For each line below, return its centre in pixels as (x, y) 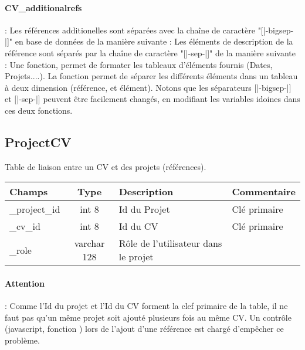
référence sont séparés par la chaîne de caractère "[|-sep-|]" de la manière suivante (150, 52)
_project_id (35, 209)
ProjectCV (38, 142)
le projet (136, 257)
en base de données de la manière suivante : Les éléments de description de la (154, 41)
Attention (25, 283)
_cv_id (25, 226)
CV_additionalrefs (43, 7)
